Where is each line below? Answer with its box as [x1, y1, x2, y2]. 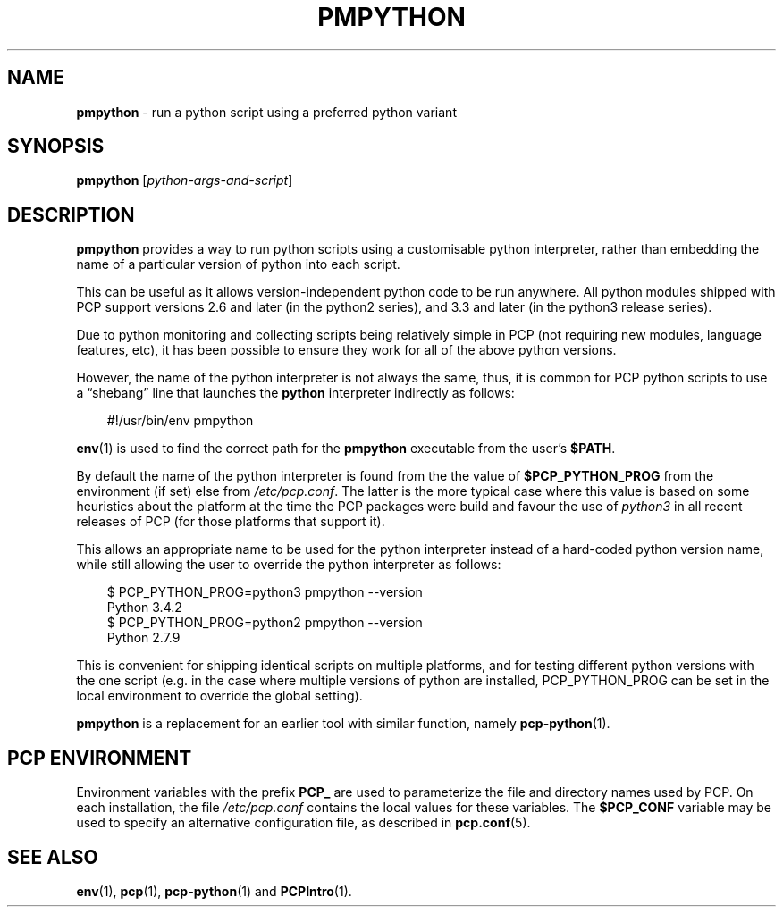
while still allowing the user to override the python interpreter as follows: [76, 557, 501, 573]
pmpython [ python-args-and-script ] [76, 172, 293, 189]
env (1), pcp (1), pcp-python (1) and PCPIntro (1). [76, 883, 352, 899]
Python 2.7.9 [106, 630, 181, 646]
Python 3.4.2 [106, 600, 182, 616]
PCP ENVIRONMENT [7, 746, 192, 769]
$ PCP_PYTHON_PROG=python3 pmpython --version [106, 584, 423, 600]
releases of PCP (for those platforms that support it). [76, 514, 385, 530]
